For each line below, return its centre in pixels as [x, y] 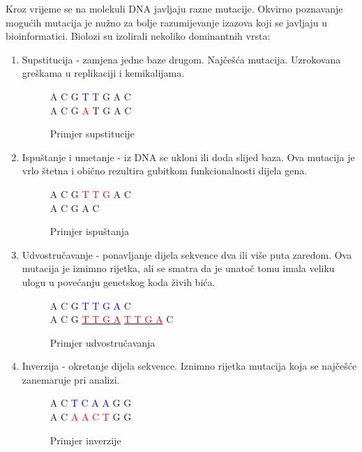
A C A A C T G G [91, 417]
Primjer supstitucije [92, 134]
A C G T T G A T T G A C [112, 319]
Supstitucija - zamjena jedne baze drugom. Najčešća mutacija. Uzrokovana [181, 59]
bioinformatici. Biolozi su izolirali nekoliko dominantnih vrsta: [138, 36]
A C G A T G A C [91, 110]
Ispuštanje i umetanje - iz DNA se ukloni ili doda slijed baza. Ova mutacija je [188, 157]
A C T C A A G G [91, 403]
